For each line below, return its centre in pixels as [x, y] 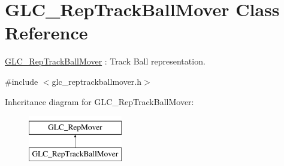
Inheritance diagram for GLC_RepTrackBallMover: [99, 101]
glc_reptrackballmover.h [97, 81]
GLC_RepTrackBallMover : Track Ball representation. [105, 61]
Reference [46, 33]
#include [22, 81]
